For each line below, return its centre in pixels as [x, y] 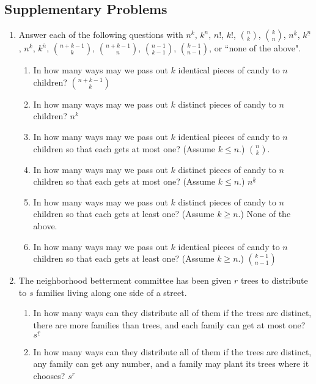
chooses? [49, 375]
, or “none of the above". [255, 48]
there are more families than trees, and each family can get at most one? [169, 324]
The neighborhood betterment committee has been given [125, 280]
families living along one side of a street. [112, 292]
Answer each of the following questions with [101, 35]
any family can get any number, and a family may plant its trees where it [171, 364]
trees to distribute [274, 280]
